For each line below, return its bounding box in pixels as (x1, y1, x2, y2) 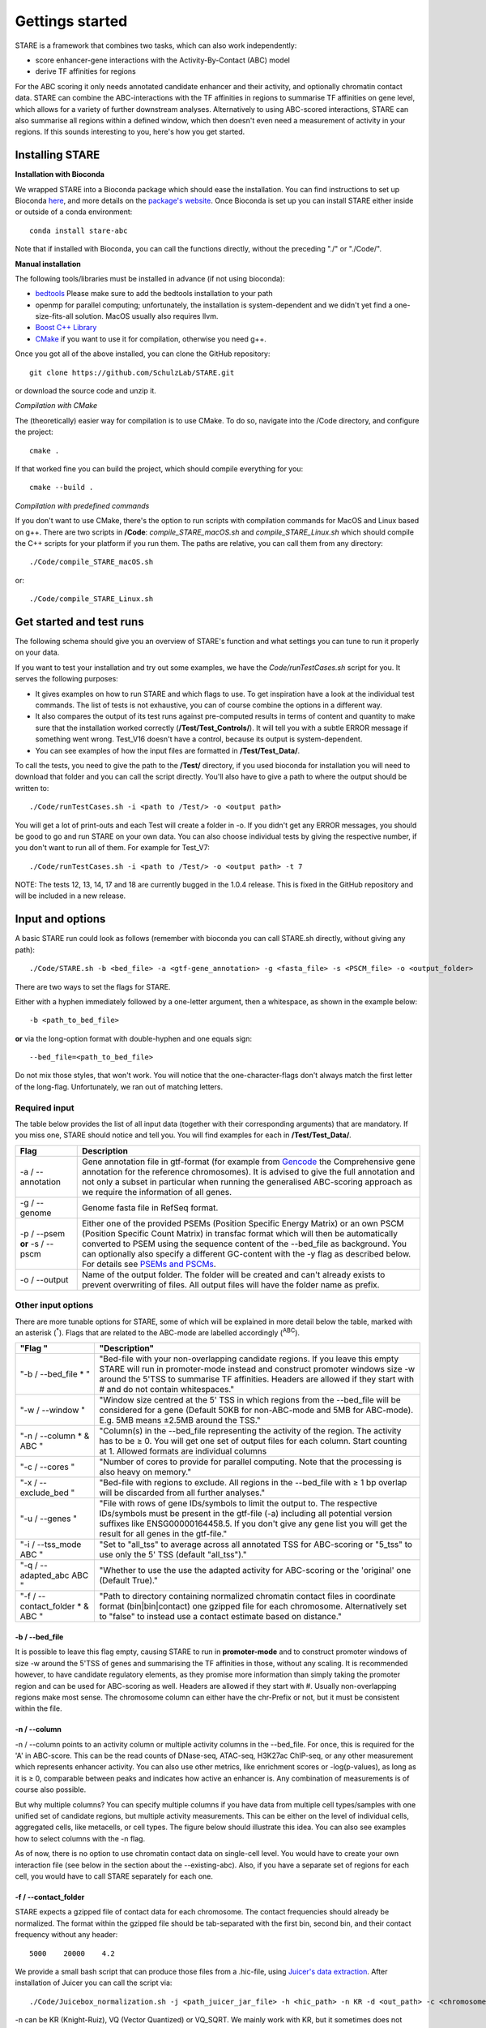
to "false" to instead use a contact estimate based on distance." (99, 1611, 342, 1622)
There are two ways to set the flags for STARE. (15, 982, 171, 991)
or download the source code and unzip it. (15, 386, 157, 396)
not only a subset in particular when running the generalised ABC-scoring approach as (82, 1176, 413, 1188)
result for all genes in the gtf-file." (99, 1528, 228, 1540)
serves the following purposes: (15, 674, 119, 684)
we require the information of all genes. (82, 1186, 232, 1197)
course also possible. (15, 1785, 87, 1794)
